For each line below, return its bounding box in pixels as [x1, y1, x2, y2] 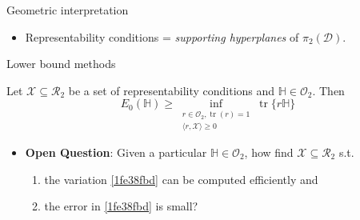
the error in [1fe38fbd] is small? [44, 198, 198, 214]
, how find [244, 144, 294, 161]
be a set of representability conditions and [68, 82, 275, 98]
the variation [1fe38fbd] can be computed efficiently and [44, 170, 318, 187]
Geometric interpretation [6, 2, 129, 18]
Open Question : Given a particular [25, 144, 207, 161]
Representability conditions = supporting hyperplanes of [25, 28, 299, 45]
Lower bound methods [6, 55, 116, 72]
